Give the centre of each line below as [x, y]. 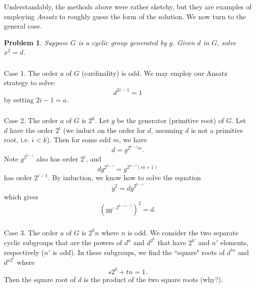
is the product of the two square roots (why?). [153, 279]
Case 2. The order [31, 120]
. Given [184, 42]
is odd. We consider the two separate [183, 232]
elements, [234, 242]
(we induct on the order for [104, 130]
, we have [133, 140]
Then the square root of [40, 279]
